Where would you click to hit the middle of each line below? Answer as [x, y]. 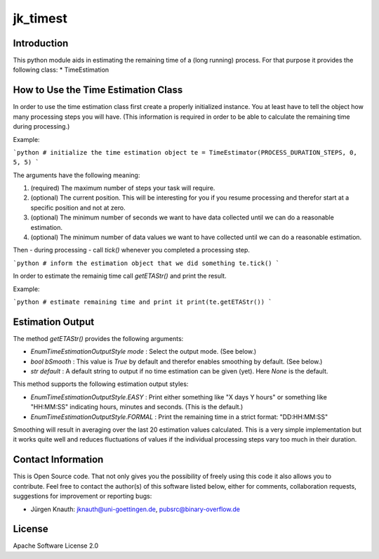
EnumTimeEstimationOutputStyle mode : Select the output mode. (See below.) [144, 352]
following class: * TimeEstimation [61, 70]
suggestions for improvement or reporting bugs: [82, 496]
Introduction [41, 43]
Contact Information [58, 460]
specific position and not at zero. [78, 207]
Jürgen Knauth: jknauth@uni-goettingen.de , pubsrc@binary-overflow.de [135, 509]
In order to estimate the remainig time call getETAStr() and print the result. [120, 276]
